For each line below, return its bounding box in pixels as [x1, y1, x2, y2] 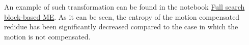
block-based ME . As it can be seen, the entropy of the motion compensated [4, 11, 240, 22]
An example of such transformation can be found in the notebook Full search [4, 2, 245, 12]
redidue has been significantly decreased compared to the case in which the [4, 21, 238, 32]
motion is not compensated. [4, 31, 91, 41]
